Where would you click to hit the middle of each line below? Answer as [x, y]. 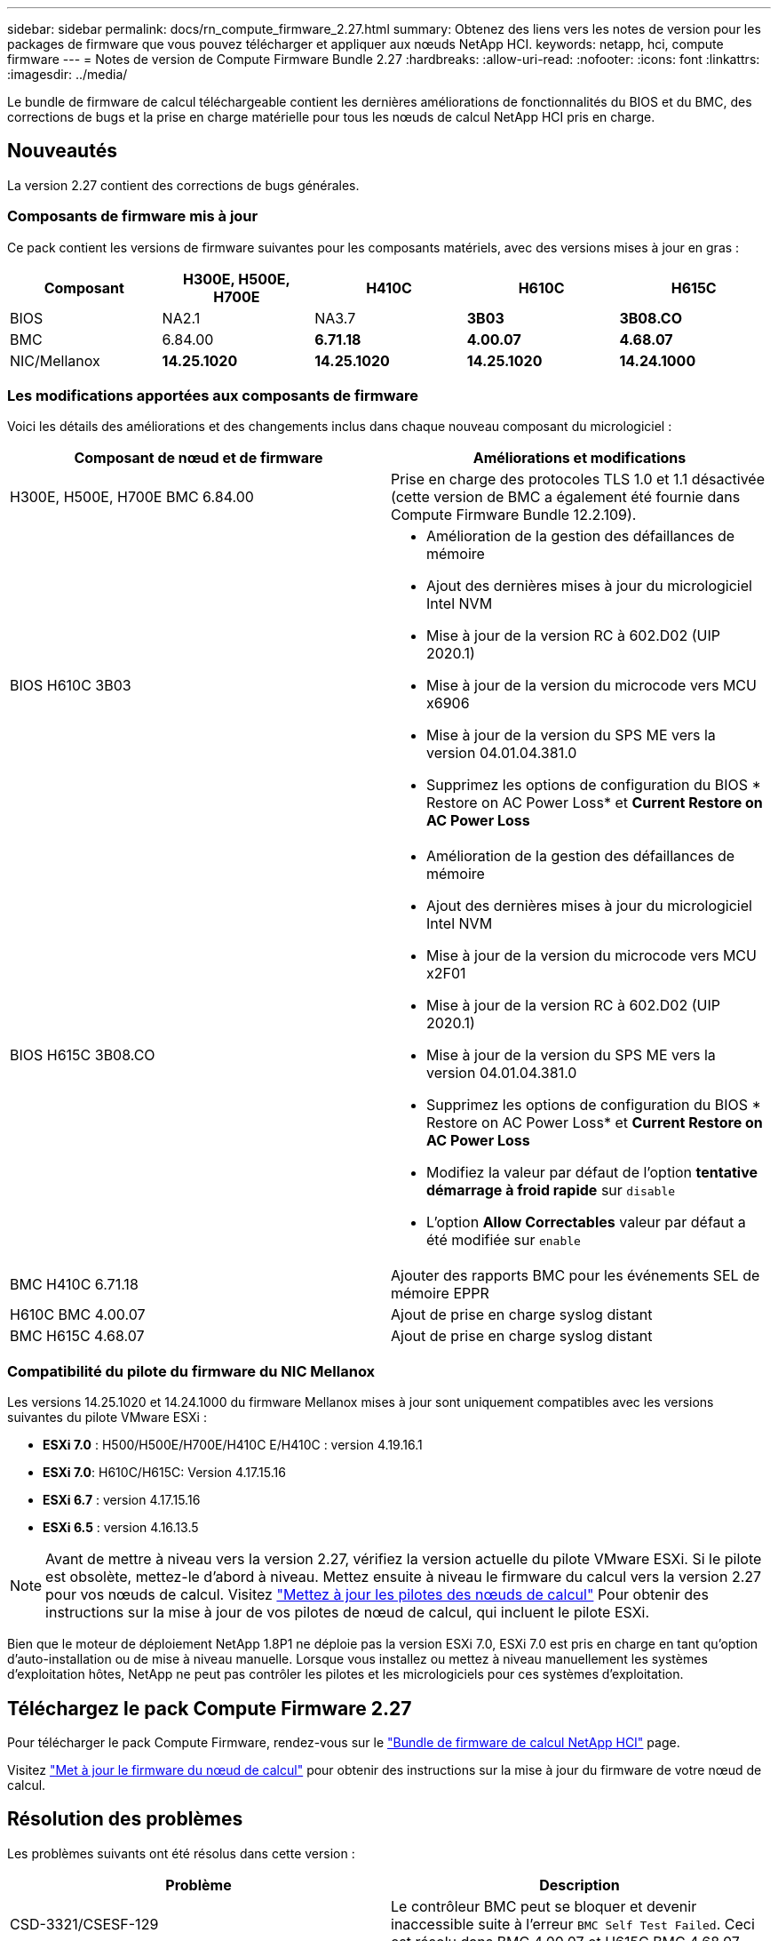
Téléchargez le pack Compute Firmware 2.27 [210, 1708]
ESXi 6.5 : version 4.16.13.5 [121, 1528]
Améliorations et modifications [580, 458]
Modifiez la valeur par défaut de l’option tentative [592, 1173]
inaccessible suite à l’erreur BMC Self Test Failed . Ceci [573, 1924]
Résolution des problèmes [125, 1819]
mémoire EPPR [440, 1294]
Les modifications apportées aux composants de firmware [213, 395]
